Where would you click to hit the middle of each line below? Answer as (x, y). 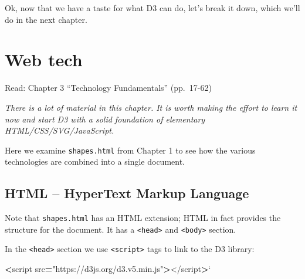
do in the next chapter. (46, 19)
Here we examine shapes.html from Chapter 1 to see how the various (130, 150)
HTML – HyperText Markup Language (127, 193)
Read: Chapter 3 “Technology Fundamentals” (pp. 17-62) (108, 88)
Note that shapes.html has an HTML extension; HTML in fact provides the (143, 218)
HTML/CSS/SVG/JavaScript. (60, 130)
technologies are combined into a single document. (95, 161)
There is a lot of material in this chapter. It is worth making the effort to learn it (151, 107)
